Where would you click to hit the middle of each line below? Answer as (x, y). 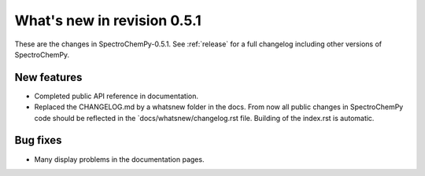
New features (48, 77)
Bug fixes (38, 140)
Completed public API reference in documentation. (116, 96)
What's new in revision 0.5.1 (108, 20)
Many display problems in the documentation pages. (119, 159)
